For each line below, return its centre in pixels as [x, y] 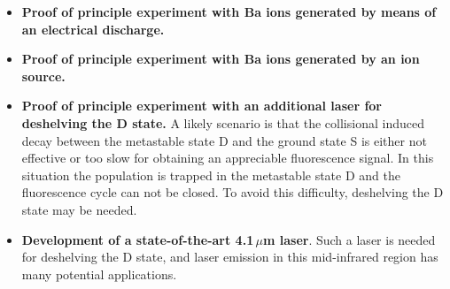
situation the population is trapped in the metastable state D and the [211, 175]
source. [43, 76]
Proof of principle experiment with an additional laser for [202, 106]
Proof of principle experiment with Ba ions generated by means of [229, 11]
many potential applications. [99, 274]
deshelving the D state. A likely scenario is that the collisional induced [223, 122]
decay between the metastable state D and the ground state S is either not [224, 140]
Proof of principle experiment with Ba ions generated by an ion [221, 59]
